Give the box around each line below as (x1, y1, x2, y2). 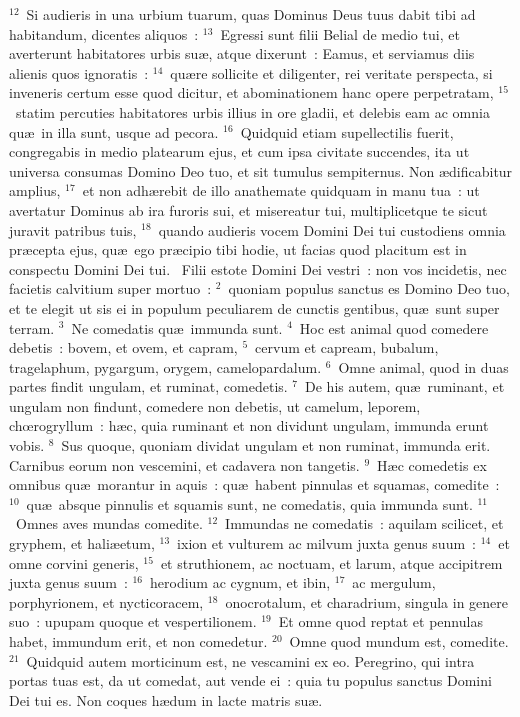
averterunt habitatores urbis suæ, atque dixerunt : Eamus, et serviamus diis (9, 43, 475, 64)
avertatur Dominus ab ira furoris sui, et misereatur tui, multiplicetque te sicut (9, 199, 488, 220)
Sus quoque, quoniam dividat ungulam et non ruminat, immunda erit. (61, 435, 491, 456)
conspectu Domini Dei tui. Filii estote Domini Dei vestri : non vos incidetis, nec (9, 258, 507, 279)
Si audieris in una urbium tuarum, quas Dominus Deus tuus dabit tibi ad (26, 4, 476, 24)
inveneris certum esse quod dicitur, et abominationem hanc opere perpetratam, (9, 82, 494, 103)
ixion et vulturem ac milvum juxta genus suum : (177, 533, 476, 554)
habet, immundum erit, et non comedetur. (9, 631, 268, 651)
